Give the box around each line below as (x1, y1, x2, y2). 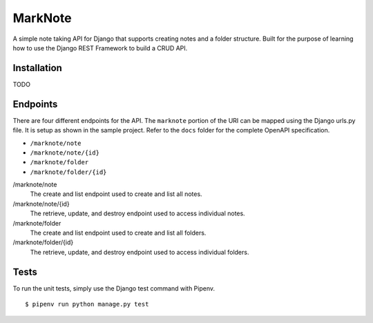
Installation (12, 62, 62, 74)
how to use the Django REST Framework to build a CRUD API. (12, 43, 188, 52)
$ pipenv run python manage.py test (25, 300, 149, 309)
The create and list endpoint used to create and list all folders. (30, 228, 207, 237)
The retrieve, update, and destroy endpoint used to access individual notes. (30, 209, 245, 217)
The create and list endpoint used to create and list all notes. (30, 190, 203, 198)
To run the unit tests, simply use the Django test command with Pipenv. (12, 284, 216, 293)
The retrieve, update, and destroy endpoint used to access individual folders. (30, 248, 249, 256)
